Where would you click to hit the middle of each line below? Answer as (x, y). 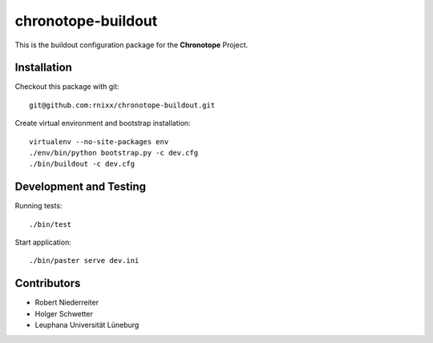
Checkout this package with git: (67, 87)
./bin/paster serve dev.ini (84, 261)
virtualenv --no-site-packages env (99, 141)
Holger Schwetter (64, 313)
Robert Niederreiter (67, 303)
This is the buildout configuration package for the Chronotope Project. (132, 45)
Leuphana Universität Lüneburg (87, 325)
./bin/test (51, 224)
